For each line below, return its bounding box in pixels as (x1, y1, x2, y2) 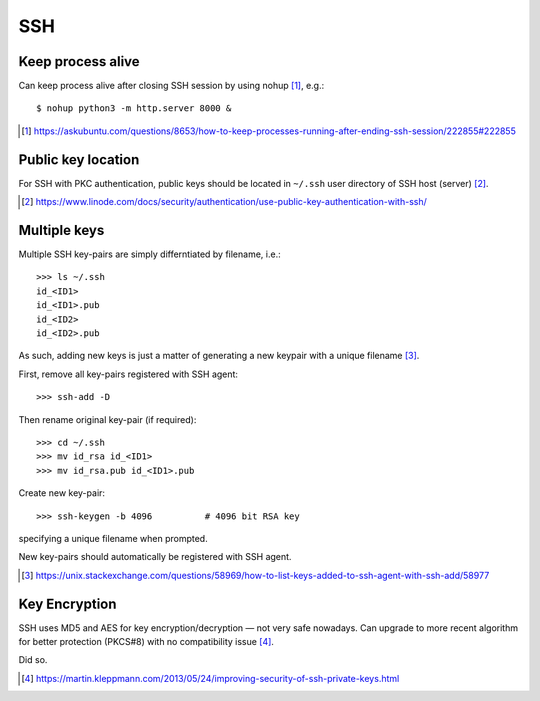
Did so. (18, 654, 48, 666)
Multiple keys (18, 221, 105, 239)
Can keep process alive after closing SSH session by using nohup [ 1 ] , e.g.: (18, 80, 325, 92)
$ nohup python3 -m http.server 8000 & (36, 103, 232, 114)
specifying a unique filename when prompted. (18, 532, 209, 544)
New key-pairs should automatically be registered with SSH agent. (18, 551, 292, 563)
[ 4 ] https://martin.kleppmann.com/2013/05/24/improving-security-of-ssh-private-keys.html (21, 672, 400, 684)
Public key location (18, 151, 140, 168)
